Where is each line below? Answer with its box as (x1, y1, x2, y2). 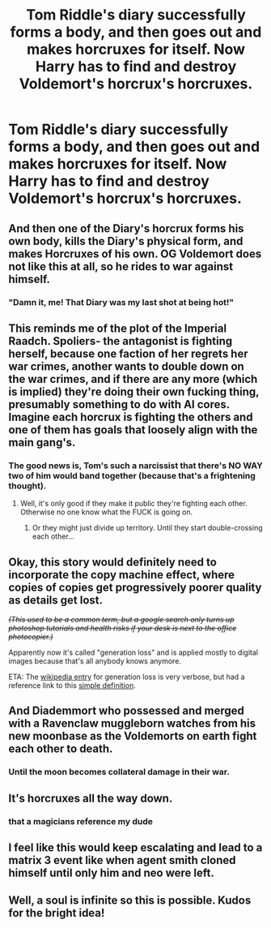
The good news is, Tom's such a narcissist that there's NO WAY (8, 460, 263, 471)
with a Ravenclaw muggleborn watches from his (8, 716, 256, 731)
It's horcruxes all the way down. (8, 791, 173, 805)
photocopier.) (8, 632, 54, 642)
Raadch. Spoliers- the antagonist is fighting (8, 334, 233, 348)
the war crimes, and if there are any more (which (8, 372, 258, 386)
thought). (8, 480, 47, 492)
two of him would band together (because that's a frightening (8, 470, 256, 481)
